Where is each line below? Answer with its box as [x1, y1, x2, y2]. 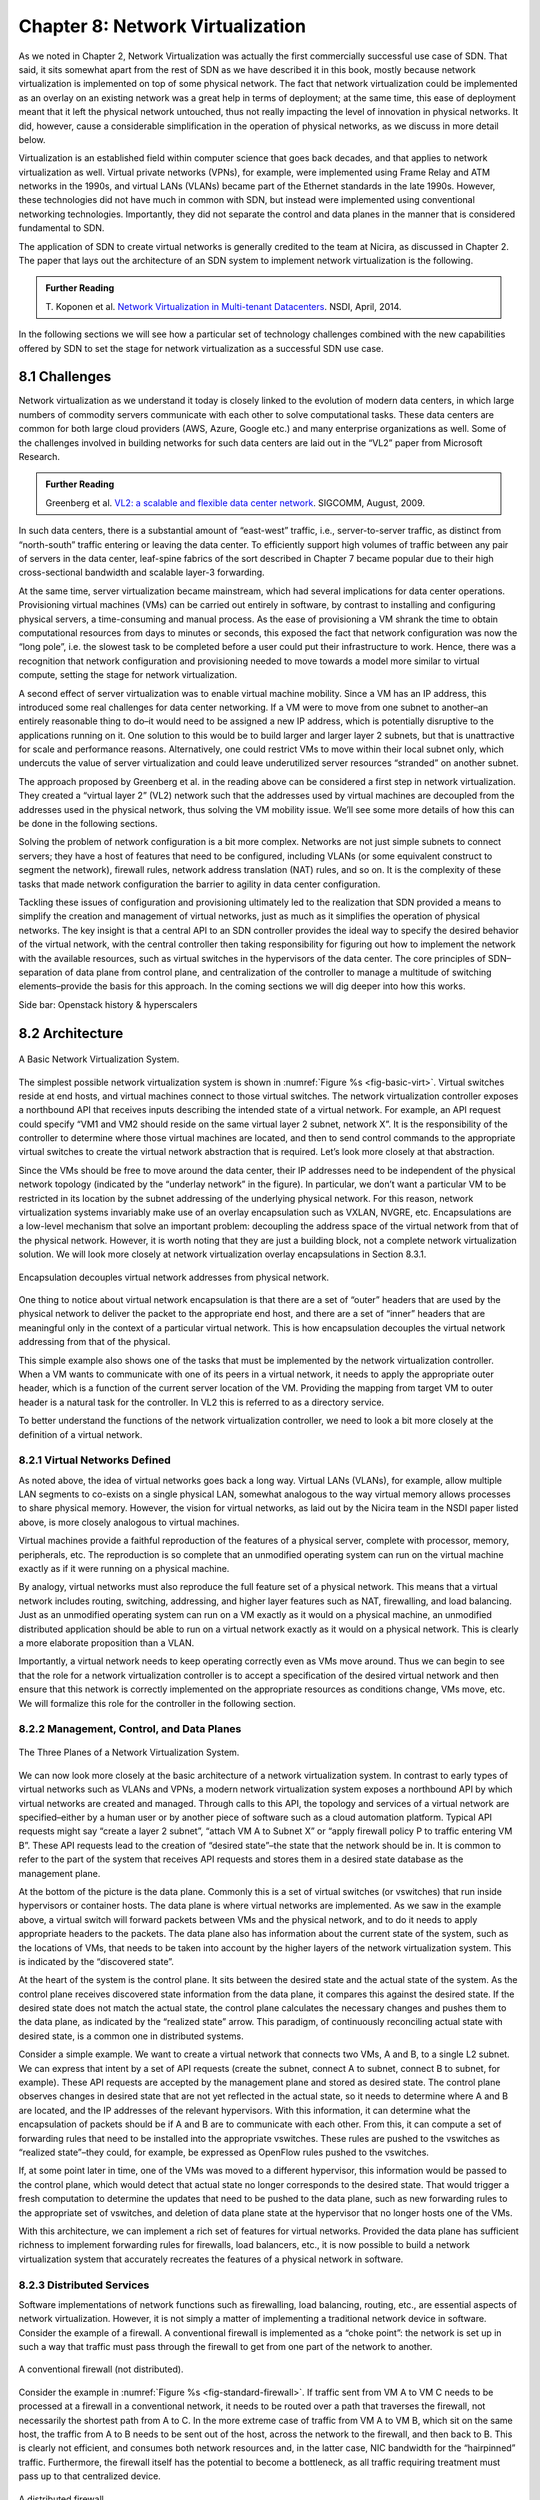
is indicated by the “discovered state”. [18, 1955, 175, 1967]
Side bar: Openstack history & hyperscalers [18, 998, 198, 1010]
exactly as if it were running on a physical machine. [18, 1562, 230, 1574]
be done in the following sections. [18, 818, 158, 830]
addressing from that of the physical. [18, 1336, 171, 1348]
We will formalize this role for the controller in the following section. [18, 1697, 297, 1709]
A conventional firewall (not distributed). [18, 2363, 184, 2375]
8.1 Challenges [18, 368, 112, 385]
